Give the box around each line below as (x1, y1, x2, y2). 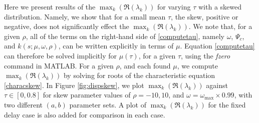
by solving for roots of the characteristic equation (63, 70, 215, 80)
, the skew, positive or (171, 11, 238, 21)
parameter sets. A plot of (69, 99, 146, 109)
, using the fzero (181, 50, 230, 60)
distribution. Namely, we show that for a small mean (4, 11, 166, 21)
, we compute (177, 60, 218, 70)
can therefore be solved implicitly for (4, 50, 117, 60)
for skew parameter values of (43, 89, 131, 100)
